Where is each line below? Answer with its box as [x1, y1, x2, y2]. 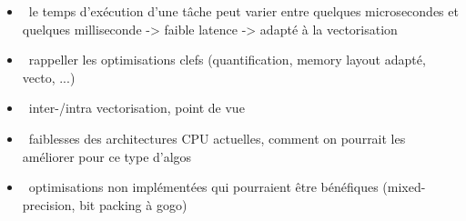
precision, [22, 195, 76, 214]
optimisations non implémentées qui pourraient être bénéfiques [28, 177, 379, 196]
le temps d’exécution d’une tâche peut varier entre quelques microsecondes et [28, 2, 459, 20]
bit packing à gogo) [79, 195, 187, 214]
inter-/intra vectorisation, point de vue [28, 98, 245, 117]
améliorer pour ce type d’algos [22, 146, 192, 166]
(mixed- [382, 177, 426, 196]
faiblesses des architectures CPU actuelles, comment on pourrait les [28, 128, 406, 147]
